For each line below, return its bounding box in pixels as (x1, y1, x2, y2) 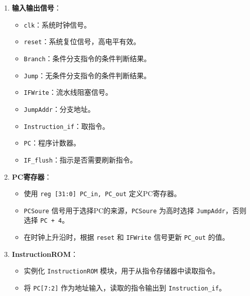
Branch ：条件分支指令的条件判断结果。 (24, 53, 151, 63)
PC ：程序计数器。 (24, 137, 80, 148)
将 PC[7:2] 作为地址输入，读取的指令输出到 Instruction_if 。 (24, 282, 226, 292)
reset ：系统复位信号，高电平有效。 (24, 36, 141, 47)
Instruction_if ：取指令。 (24, 120, 109, 131)
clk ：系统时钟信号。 (24, 19, 91, 30)
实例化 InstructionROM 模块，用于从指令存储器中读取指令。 (24, 265, 220, 276)
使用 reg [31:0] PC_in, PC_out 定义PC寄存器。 (24, 188, 181, 199)
